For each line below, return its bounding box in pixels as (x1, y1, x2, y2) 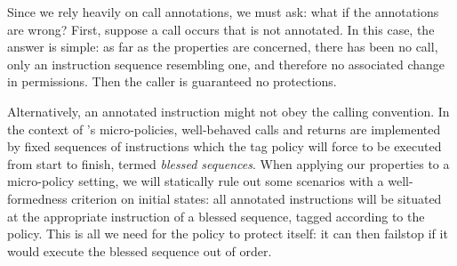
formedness (7, 189, 68, 207)
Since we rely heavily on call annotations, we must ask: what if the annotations (7, 3, 439, 20)
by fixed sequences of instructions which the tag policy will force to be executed (7, 137, 442, 156)
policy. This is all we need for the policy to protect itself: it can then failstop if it (7, 224, 448, 243)
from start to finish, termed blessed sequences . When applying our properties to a (7, 154, 450, 173)
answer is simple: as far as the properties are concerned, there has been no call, (7, 37, 438, 56)
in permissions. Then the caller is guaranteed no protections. (7, 72, 337, 91)
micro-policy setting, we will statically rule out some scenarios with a (7, 172, 384, 190)
